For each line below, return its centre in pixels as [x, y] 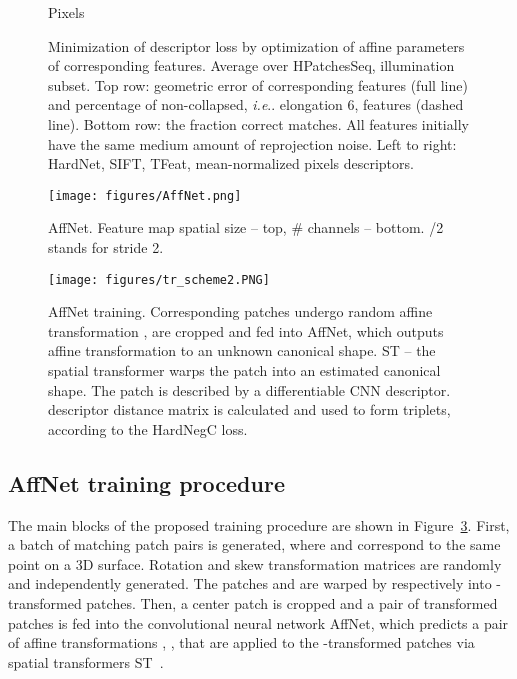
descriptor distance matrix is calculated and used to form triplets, [249, 409]
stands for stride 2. [106, 247]
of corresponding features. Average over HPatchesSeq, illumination [251, 65]
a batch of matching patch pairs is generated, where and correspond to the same [254, 544]
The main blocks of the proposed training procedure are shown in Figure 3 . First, [259, 524]
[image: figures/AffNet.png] [145, 195]
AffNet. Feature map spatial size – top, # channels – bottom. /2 [246, 227]
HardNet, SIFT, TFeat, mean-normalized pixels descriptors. [231, 163]
